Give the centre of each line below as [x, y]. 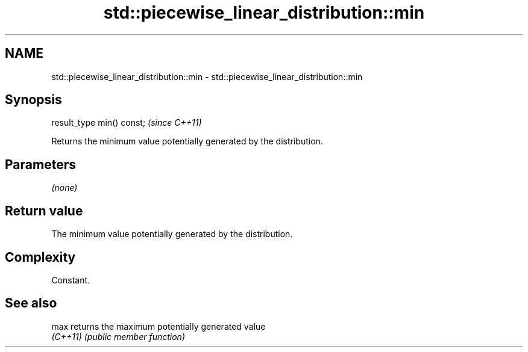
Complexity [40, 257]
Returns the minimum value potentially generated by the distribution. [187, 141]
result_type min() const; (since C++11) [127, 123]
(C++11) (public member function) [118, 336]
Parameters [40, 164]
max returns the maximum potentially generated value [159, 326]
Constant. [71, 280]
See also [31, 303]
